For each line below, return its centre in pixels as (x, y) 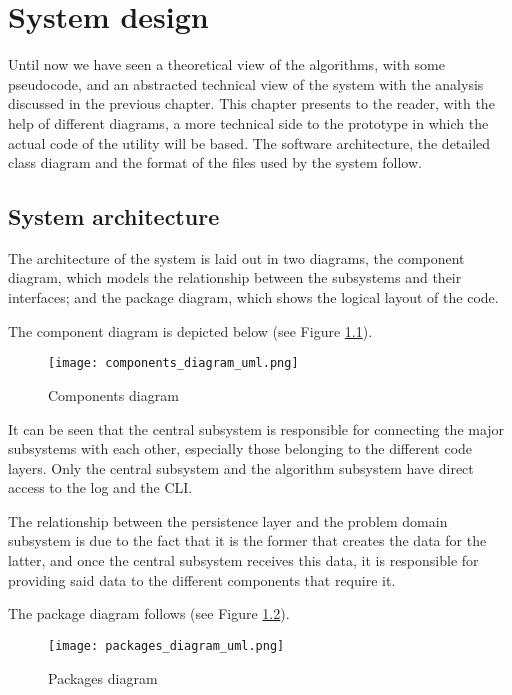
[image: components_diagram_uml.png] (173, 363)
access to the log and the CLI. (100, 487)
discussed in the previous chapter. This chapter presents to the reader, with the (251, 103)
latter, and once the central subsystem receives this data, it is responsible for (243, 560)
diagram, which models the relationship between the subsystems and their (235, 277)
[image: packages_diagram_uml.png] (166, 645)
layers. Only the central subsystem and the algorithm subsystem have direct (241, 467)
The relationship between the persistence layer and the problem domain (228, 520)
